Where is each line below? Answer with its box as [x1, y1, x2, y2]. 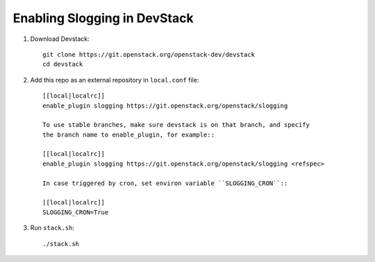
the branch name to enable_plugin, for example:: [42, 130, 215, 139]
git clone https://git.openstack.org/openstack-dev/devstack [42, 51, 255, 58]
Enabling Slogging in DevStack [12, 10, 194, 26]
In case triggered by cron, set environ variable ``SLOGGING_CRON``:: [42, 179, 288, 187]
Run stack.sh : [30, 224, 74, 232]
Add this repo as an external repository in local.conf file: [30, 76, 199, 84]
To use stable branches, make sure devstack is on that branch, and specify [42, 121, 310, 129]
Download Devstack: [30, 35, 90, 43]
